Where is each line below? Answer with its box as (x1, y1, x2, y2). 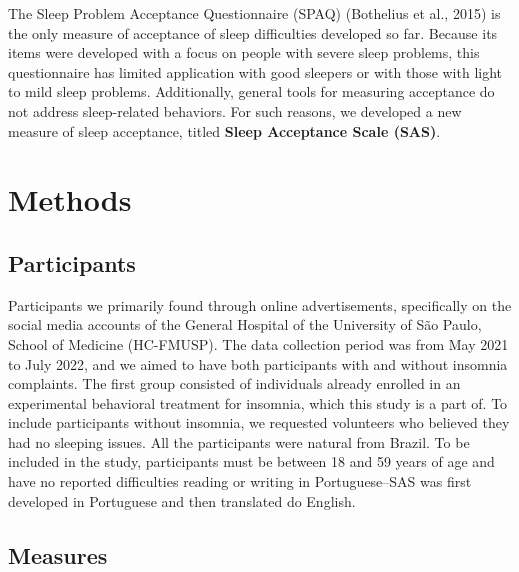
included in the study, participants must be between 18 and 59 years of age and (8, 451, 495, 472)
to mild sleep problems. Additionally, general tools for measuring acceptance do (8, 81, 495, 102)
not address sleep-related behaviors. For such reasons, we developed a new (8, 100, 462, 121)
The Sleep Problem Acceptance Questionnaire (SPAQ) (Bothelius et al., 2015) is (8, 3, 501, 23)
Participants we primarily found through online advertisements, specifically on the (8, 294, 512, 315)
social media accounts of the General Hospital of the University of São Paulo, (8, 314, 482, 335)
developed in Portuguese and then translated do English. (8, 490, 356, 511)
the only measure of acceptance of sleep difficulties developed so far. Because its (8, 22, 498, 43)
